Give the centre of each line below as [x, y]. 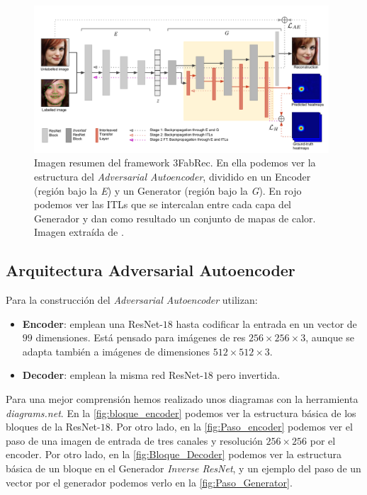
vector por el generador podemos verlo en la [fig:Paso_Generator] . [149, 482]
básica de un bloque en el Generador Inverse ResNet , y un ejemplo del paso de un [183, 468]
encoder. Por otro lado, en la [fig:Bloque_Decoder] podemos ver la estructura [174, 454]
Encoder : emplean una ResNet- [92, 323]
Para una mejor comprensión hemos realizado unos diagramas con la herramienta [182, 399]
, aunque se [330, 337]
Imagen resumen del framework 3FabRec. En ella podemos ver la [175, 163]
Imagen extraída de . [79, 232]
